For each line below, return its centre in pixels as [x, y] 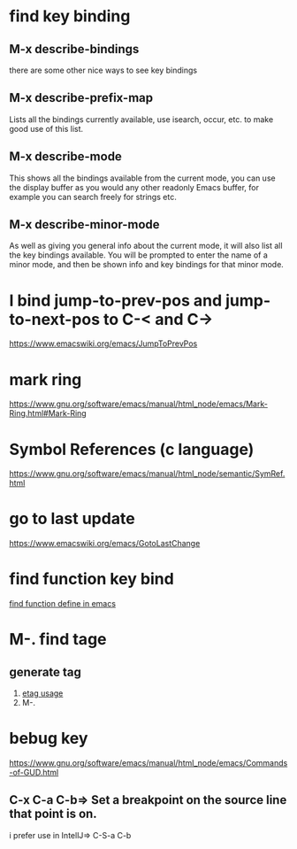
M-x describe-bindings [74, 49]
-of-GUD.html [34, 773]
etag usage [42, 693]
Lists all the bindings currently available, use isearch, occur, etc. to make [141, 119]
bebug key [49, 739]
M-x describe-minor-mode [85, 224]
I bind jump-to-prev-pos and [116, 301]
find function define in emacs [63, 604]
